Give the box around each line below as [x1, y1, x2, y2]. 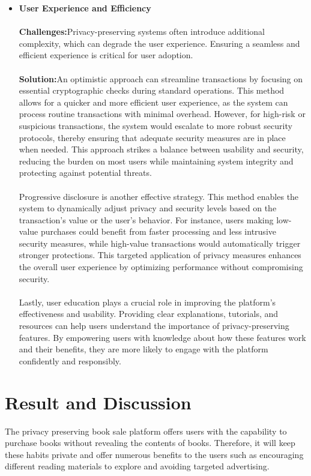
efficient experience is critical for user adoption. [19, 49, 193, 61]
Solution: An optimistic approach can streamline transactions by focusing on [19, 72, 303, 85]
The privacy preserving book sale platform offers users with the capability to [5, 424, 287, 437]
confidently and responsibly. [19, 354, 121, 367]
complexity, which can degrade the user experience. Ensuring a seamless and [19, 37, 300, 49]
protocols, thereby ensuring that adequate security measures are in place [19, 131, 286, 143]
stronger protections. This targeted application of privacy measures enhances [19, 249, 301, 261]
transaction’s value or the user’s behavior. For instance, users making [19, 213, 274, 226]
